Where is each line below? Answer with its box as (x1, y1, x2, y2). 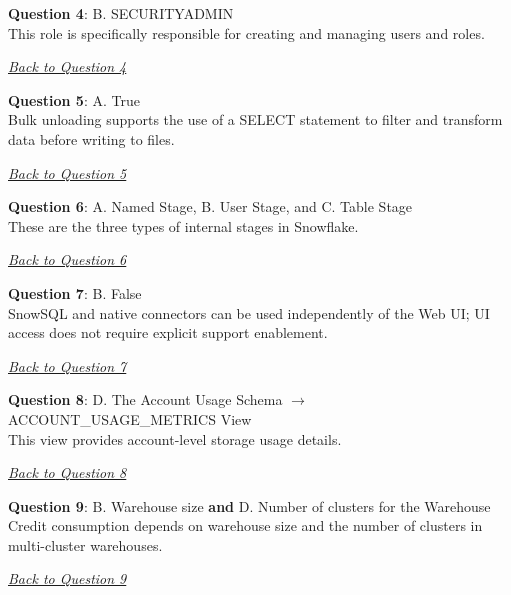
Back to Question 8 (8, 462, 127, 483)
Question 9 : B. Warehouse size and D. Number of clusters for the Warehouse (8, 495, 491, 516)
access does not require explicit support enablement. (8, 322, 328, 343)
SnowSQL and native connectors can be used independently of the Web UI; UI (8, 302, 490, 323)
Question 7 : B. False (8, 282, 142, 303)
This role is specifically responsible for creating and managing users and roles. (8, 22, 485, 43)
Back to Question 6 (8, 249, 127, 270)
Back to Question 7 (8, 355, 127, 376)
